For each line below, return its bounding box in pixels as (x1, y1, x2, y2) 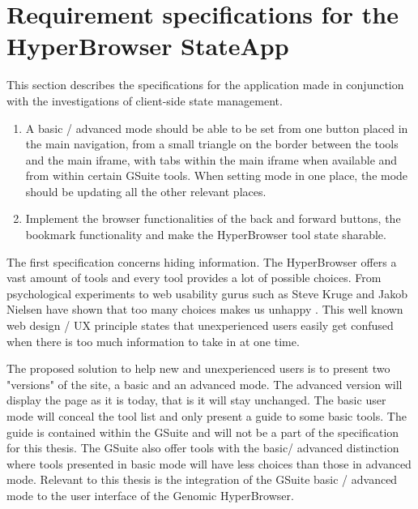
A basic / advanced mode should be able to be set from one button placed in (25, 119, 408, 136)
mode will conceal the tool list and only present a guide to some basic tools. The (6, 408, 407, 424)
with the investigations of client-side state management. (6, 92, 283, 109)
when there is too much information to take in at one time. (6, 332, 300, 349)
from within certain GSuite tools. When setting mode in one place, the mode (25, 167, 408, 184)
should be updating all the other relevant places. (25, 182, 267, 199)
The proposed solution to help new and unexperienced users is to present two (6, 360, 390, 377)
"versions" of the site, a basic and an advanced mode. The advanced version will (6, 375, 403, 392)
